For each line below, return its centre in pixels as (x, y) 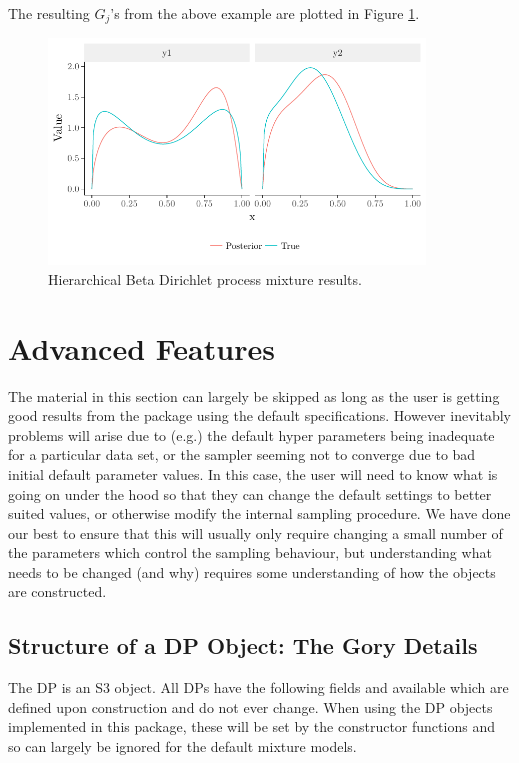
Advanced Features (141, 347)
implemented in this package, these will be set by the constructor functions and (251, 726)
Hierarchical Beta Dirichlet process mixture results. (205, 278)
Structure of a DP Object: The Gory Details (243, 645)
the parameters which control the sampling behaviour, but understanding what (250, 552)
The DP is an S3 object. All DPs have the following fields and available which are (258, 687)
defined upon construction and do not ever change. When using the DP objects (250, 706)
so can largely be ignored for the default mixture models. (182, 746)
